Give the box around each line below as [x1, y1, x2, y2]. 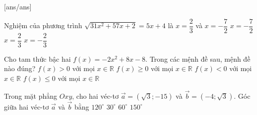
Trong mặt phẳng [4, 90, 58, 101]
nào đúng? [4, 63, 36, 74]
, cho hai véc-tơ [72, 90, 119, 101]
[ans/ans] [4, 1, 32, 11]
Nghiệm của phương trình [4, 20, 82, 31]
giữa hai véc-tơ [4, 101, 49, 112]
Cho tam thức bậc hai [4, 53, 71, 64]
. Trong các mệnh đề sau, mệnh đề [145, 53, 251, 64]
